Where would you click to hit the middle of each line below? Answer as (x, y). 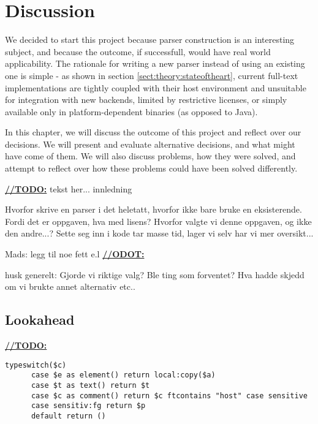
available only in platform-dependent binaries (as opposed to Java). (131, 111)
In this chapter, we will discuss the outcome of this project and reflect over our (153, 132)
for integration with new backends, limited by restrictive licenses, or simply (146, 100)
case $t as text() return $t (90, 385)
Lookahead (40, 320)
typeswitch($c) (36, 365)
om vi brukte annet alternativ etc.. (70, 286)
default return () (68, 416)
